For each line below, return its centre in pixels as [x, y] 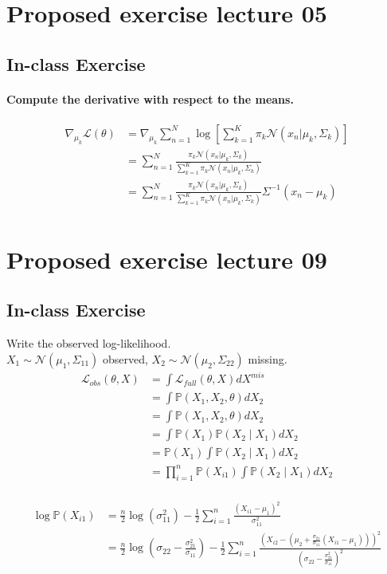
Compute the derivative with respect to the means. [150, 98]
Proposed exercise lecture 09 [167, 259]
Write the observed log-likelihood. [89, 343]
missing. [268, 358]
